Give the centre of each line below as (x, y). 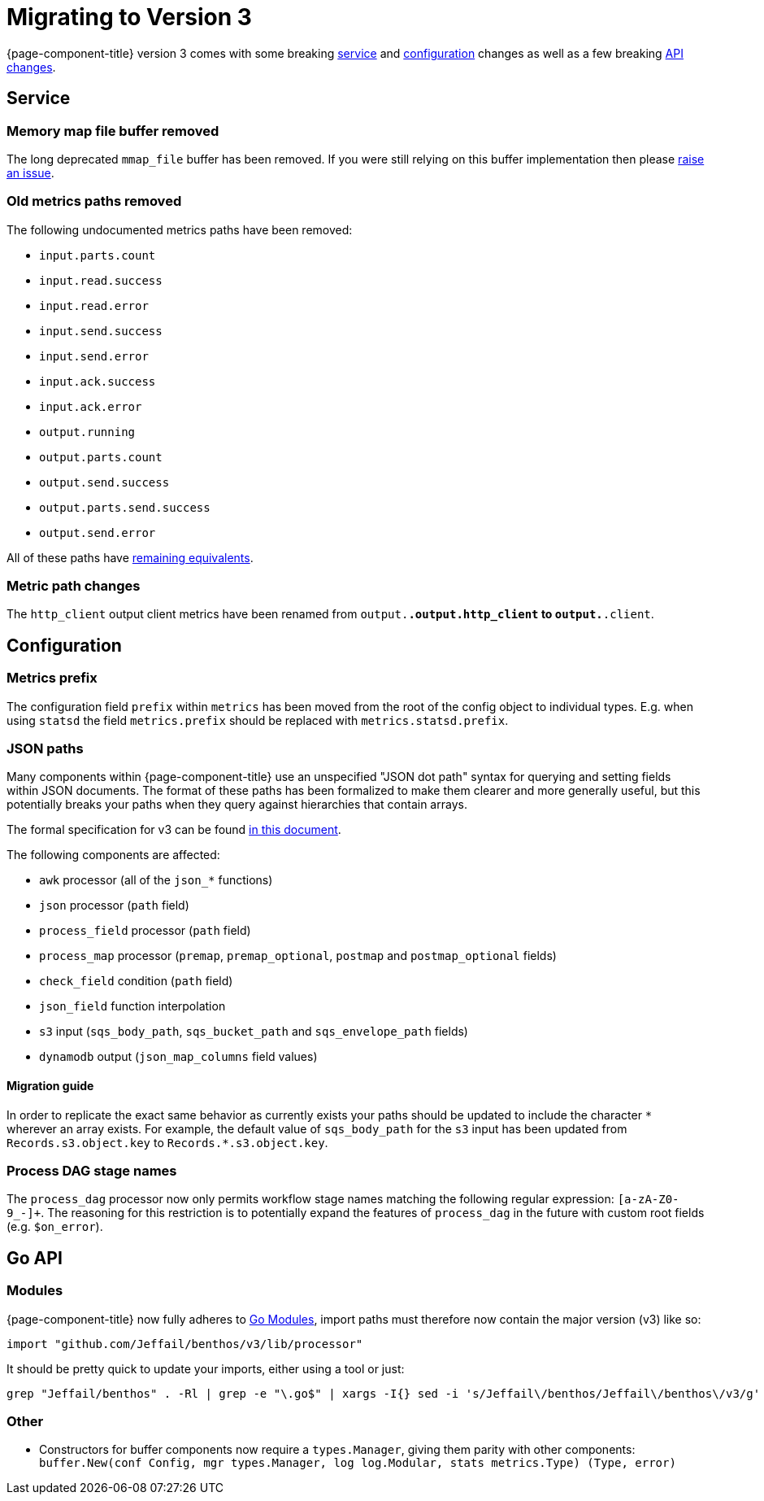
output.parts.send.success (125, 507)
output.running (87, 432)
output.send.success (104, 482)
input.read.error (94, 305)
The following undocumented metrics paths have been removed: (180, 229)
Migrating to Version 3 (129, 17)
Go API (35, 1258)
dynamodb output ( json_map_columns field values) (178, 1057)
